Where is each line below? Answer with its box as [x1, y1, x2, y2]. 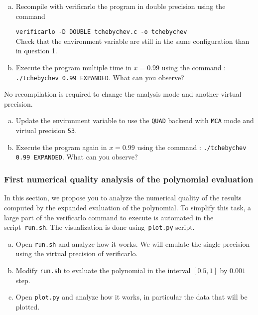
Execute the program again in [15, 142, 107, 152]
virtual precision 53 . [15, 125, 77, 136]
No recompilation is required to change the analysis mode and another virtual [4, 89, 242, 99]
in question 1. [15, 45, 57, 56]
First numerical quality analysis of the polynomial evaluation [4, 173, 254, 185]
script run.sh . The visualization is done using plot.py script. [4, 222, 195, 232]
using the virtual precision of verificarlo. [15, 248, 138, 259]
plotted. [15, 301, 40, 312]
